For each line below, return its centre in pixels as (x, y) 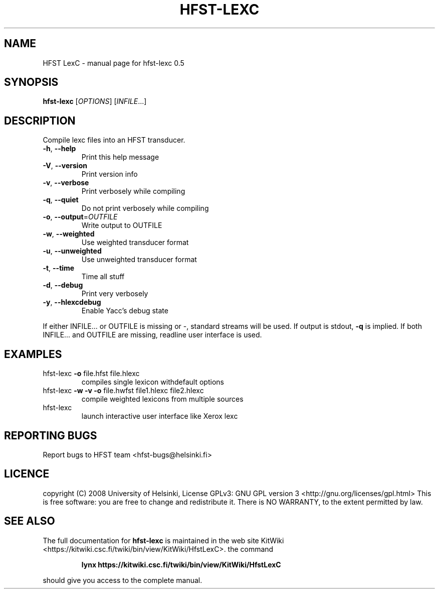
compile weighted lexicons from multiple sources (162, 399)
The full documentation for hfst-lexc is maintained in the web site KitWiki (163, 540)
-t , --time (59, 268)
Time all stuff (103, 277)
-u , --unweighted (72, 251)
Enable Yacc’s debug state (125, 311)
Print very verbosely (115, 294)
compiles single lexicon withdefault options (153, 382)
